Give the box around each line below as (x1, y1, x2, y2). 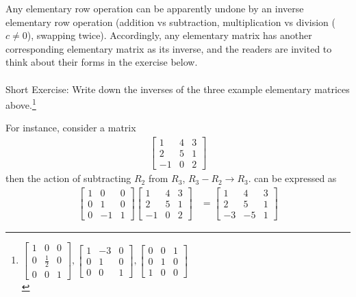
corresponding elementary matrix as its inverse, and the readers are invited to (5, 41, 332, 55)
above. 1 (5, 96, 36, 112)
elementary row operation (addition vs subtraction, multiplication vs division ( (5, 14, 335, 29)
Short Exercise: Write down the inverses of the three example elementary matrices (5, 81, 350, 96)
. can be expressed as (248, 171, 337, 185)
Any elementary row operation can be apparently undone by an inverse (5, 1, 304, 15)
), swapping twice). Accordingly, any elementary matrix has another (27, 28, 312, 42)
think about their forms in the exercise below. (5, 55, 198, 69)
